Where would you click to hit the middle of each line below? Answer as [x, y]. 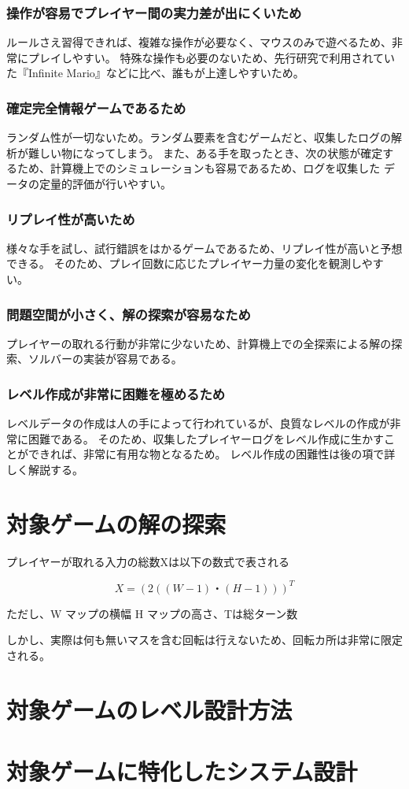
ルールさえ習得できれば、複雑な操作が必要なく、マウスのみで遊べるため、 [199, 42]
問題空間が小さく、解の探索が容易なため [129, 314]
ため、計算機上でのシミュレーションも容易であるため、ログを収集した [199, 168]
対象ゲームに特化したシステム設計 [182, 771]
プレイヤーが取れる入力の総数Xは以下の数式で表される [148, 561]
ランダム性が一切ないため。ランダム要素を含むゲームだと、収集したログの [199, 137]
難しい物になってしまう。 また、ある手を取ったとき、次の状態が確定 [205, 152]
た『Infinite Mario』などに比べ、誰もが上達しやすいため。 [155, 73]
